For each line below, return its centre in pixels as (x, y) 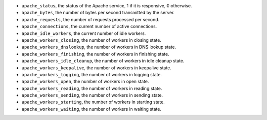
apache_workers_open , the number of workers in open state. (85, 82)
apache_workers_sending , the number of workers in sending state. (92, 95)
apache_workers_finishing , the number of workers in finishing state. (95, 54)
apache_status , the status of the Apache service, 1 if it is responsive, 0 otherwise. (107, 6)
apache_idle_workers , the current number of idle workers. (84, 33)
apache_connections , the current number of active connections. (89, 27)
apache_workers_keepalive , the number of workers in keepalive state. (96, 68)
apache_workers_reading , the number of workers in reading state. (92, 88)
